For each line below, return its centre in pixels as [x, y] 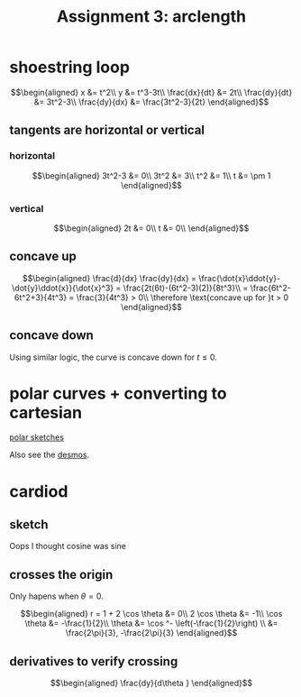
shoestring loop [70, 67]
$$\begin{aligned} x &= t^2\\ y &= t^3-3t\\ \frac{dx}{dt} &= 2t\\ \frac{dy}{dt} [151, 92]
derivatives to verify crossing [94, 661]
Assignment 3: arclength [151, 17]
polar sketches [37, 437]
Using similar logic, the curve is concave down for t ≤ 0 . [114, 357]
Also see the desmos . [50, 455]
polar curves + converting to [118, 393]
